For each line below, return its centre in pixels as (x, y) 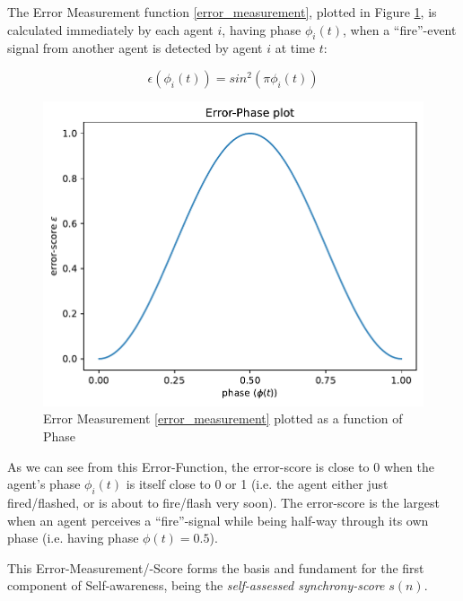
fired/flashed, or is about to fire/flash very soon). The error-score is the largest (223, 502)
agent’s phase (44, 484)
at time (295, 48)
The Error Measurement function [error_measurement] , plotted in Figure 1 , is (222, 12)
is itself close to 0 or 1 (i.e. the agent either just (257, 484)
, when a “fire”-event (400, 29)
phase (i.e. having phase (73, 538)
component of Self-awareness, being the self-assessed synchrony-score (196, 585)
